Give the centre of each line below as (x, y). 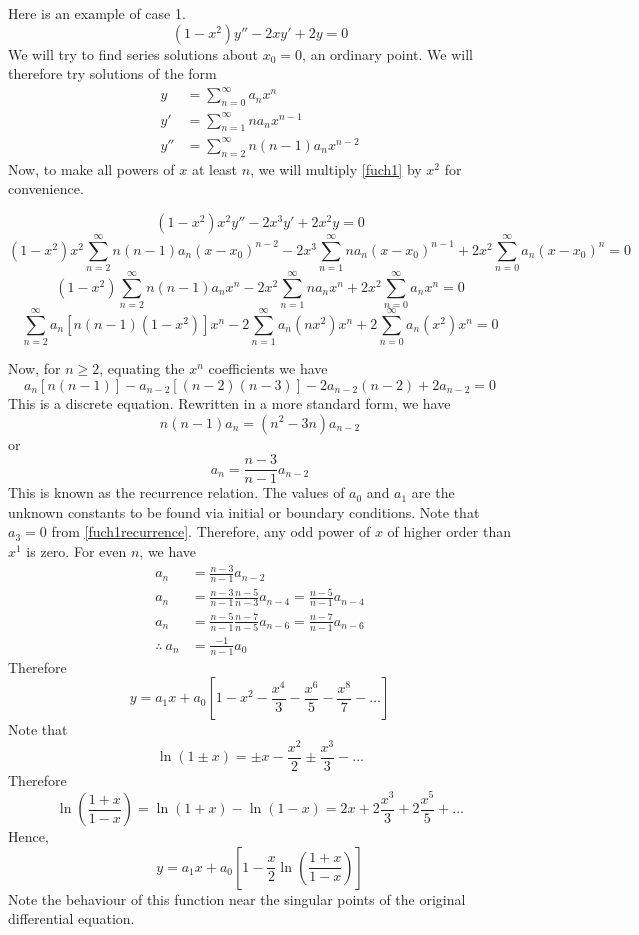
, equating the (142, 368)
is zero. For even (76, 550)
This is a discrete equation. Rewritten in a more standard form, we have (229, 402)
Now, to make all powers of (91, 168)
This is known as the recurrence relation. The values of (176, 492)
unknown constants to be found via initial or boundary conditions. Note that (244, 511)
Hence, (28, 836)
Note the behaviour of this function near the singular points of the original (237, 898)
